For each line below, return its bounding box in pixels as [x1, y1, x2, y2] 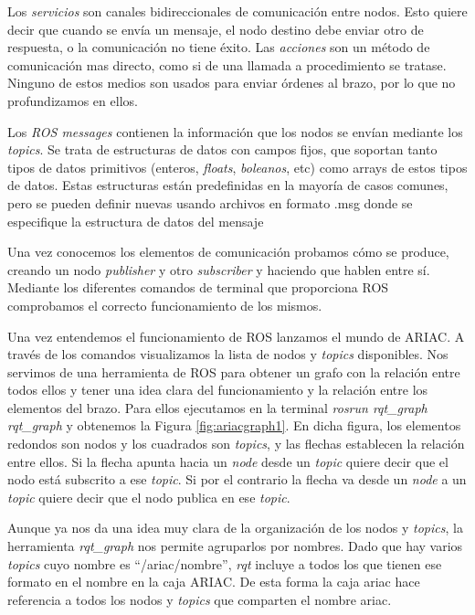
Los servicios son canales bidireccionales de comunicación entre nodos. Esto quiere [7, 2, 468, 20]
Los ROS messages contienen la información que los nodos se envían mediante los [7, 122, 463, 141]
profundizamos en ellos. [7, 90, 138, 110]
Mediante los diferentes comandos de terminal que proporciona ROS [7, 278, 389, 297]
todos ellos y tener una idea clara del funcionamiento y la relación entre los [7, 380, 428, 399]
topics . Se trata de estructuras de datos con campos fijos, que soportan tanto [7, 140, 438, 159]
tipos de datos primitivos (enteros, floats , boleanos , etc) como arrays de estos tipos [7, 157, 468, 176]
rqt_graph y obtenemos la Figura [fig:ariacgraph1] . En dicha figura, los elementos [7, 416, 461, 435]
